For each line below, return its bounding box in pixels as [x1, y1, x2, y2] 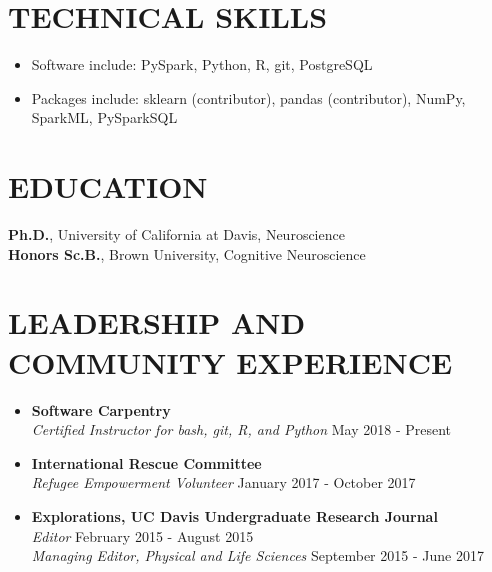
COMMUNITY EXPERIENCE [8, 341, 453, 382]
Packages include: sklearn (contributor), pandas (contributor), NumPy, [31, 87, 466, 108]
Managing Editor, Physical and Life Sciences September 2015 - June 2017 [31, 545, 484, 566]
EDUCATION [8, 166, 208, 207]
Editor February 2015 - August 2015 [31, 525, 254, 546]
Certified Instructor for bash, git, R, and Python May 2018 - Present [31, 419, 452, 440]
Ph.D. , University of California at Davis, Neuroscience [8, 224, 345, 245]
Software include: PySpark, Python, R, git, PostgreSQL [31, 54, 373, 75]
